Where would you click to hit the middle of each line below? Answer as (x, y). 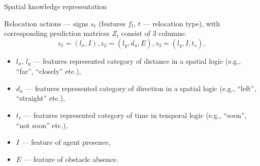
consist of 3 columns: (154, 33)
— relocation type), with (182, 23)
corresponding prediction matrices (57, 33)
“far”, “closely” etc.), (48, 71)
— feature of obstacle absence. (71, 159)
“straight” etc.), (40, 98)
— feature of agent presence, (66, 142)
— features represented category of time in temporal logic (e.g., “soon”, (135, 115)
